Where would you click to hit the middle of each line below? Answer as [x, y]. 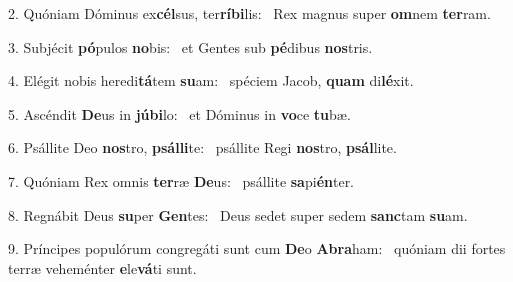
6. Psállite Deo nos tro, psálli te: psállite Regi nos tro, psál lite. [202, 147]
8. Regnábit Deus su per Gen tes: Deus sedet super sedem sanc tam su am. [238, 214]
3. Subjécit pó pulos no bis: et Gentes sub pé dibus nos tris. [190, 46]
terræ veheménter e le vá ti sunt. [102, 267]
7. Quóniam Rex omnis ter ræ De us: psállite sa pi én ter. [181, 180]
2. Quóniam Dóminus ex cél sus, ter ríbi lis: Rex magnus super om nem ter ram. [249, 13]
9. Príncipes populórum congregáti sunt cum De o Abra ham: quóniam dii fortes [257, 248]
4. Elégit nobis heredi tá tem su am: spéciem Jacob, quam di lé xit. [211, 80]
